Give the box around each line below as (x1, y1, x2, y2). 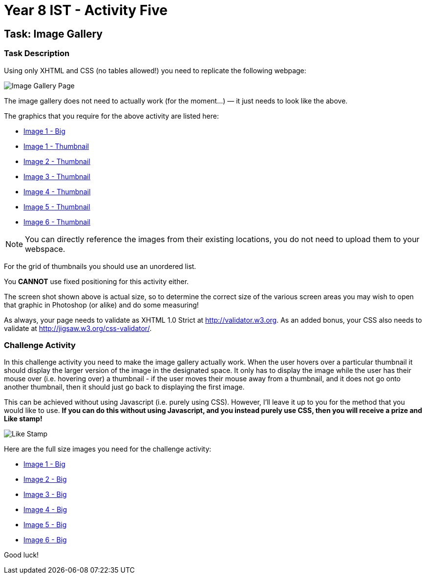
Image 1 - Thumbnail (23, 142, 89, 150)
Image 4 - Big (23, 505, 67, 514)
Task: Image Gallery (4, 27, 103, 40)
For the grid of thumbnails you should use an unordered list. (4, 262, 196, 270)
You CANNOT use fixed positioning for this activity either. (4, 277, 189, 286)
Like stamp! (4, 414, 43, 423)
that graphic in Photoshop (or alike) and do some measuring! (4, 300, 199, 309)
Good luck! (4, 551, 39, 559)
